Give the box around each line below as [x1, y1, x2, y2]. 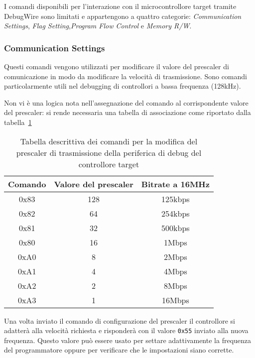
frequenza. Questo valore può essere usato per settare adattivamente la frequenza [4, 335, 252, 345]
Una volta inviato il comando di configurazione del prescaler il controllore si [4, 315, 235, 326]
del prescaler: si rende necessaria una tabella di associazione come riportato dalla [4, 107, 251, 118]
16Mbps [161, 294, 189, 306]
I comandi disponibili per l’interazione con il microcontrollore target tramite [4, 1, 237, 11]
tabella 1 [4, 117, 32, 127]
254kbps [161, 207, 190, 219]
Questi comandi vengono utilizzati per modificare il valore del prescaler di [4, 61, 229, 71]
